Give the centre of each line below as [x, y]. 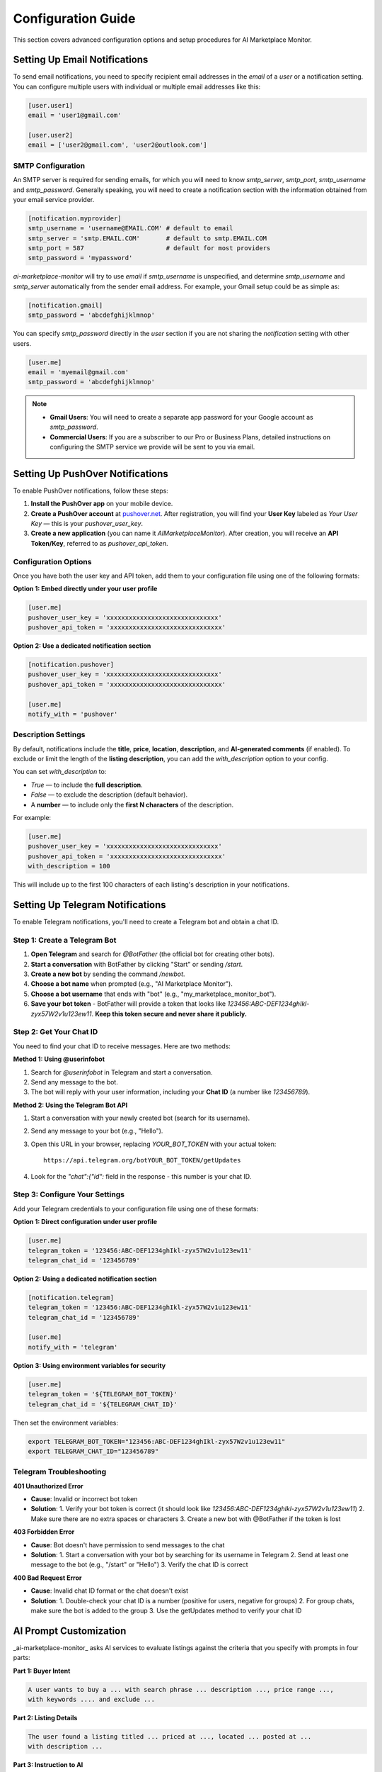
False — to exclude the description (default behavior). [109, 795]
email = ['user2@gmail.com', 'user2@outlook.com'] [118, 145]
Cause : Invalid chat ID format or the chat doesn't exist [110, 1591]
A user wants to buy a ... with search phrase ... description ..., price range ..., [181, 1689]
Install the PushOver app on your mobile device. [102, 504]
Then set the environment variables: [65, 1423]
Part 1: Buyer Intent [42, 1671]
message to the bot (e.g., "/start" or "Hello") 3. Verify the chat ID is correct [139, 1565]
